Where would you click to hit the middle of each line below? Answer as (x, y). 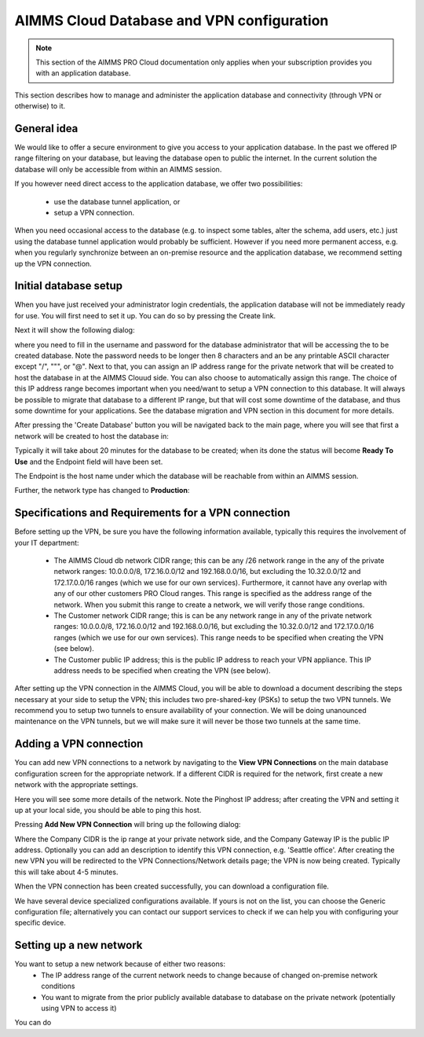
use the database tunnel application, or (117, 201)
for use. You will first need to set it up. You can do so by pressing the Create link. (145, 315)
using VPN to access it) (79, 1008)
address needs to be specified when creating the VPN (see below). (162, 670)
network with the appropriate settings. (77, 785)
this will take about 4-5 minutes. (66, 872)
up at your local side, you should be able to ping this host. (108, 810)
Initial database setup (69, 286)
